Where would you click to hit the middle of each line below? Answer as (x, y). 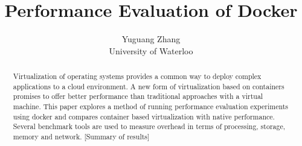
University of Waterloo (151, 50)
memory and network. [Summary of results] (81, 137)
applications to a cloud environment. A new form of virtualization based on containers (149, 86)
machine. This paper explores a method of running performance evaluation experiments (151, 106)
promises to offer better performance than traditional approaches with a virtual (138, 96)
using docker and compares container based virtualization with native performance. (144, 116)
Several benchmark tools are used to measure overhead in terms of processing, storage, (149, 126)
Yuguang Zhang (151, 39)
